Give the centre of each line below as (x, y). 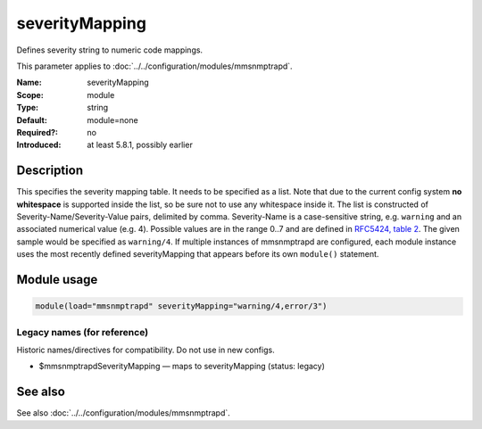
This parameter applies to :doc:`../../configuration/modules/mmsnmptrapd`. (155, 66)
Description (50, 171)
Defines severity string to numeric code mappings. (110, 50)
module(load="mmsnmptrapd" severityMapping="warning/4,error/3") (181, 306)
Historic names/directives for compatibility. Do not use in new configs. (146, 350)
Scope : (30, 95)
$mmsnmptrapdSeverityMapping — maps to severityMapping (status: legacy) (182, 367)
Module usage (57, 280)
